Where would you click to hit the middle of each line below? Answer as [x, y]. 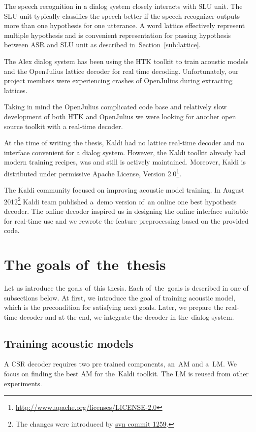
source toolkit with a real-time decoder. [64, 126]
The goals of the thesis [85, 264]
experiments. [23, 383]
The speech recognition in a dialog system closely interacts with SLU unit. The [123, 6]
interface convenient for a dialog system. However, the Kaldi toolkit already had [125, 152]
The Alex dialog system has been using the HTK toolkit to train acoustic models [126, 61]
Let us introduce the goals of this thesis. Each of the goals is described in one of [126, 287]
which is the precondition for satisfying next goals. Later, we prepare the [114, 307]
